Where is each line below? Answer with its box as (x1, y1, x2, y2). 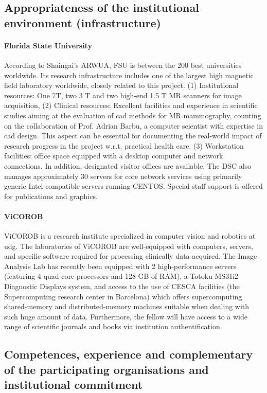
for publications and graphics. (4, 190, 98, 201)
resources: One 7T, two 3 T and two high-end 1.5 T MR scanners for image (4, 90, 242, 100)
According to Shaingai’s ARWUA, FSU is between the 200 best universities (4, 59, 242, 70)
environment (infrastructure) (4, 14, 161, 30)
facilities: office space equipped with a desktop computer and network (4, 150, 223, 161)
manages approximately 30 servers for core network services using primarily (4, 170, 242, 181)
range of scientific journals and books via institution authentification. (4, 321, 222, 332)
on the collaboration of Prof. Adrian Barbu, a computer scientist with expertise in (4, 120, 263, 131)
